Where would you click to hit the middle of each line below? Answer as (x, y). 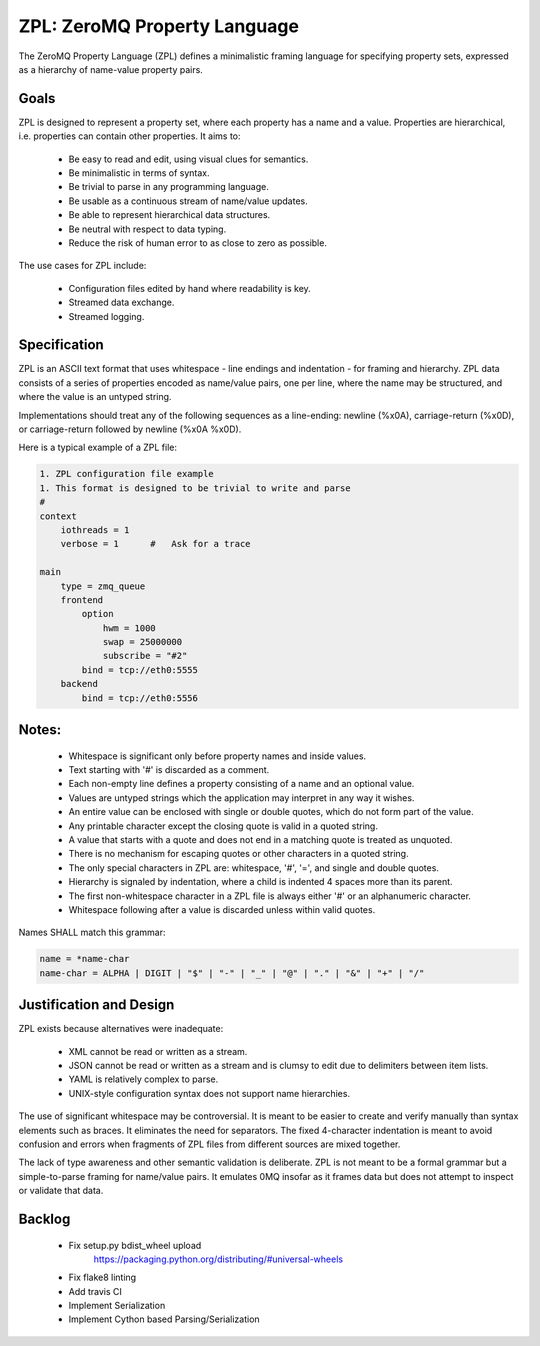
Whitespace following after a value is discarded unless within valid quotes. (222, 909)
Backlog (44, 1218)
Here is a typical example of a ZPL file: (97, 447)
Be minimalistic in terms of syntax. (139, 173)
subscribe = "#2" (145, 656)
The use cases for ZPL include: (82, 266)
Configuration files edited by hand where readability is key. (190, 288)
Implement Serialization (117, 1306)
